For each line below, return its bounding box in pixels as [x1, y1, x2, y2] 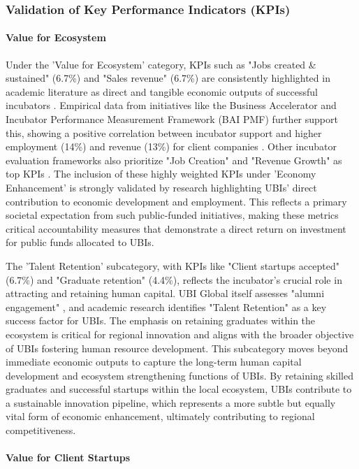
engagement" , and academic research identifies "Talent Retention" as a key [6, 299, 327, 314]
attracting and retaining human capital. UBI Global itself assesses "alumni [6, 286, 325, 301]
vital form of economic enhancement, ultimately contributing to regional [6, 409, 315, 424]
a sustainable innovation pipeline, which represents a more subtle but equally [6, 395, 336, 410]
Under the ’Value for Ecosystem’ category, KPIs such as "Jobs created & [6, 57, 316, 71]
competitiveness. [6, 423, 76, 438]
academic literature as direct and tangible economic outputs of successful [6, 84, 318, 99]
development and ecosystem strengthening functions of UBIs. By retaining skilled [6, 368, 353, 382]
